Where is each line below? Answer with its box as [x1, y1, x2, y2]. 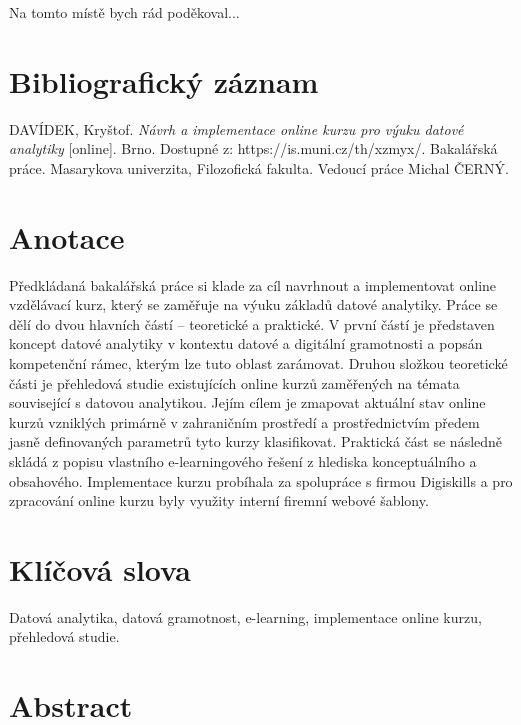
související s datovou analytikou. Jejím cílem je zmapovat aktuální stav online [9, 392, 486, 413]
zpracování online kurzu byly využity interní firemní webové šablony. [9, 490, 429, 511]
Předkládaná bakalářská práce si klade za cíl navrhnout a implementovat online [9, 274, 497, 295]
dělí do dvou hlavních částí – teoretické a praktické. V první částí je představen [9, 313, 495, 334]
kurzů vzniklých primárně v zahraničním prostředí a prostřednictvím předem [9, 411, 480, 432]
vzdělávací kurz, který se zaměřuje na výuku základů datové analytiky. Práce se [9, 294, 498, 315]
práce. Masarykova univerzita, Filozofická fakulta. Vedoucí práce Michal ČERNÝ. [9, 157, 509, 178]
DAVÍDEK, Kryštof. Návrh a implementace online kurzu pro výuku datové [9, 118, 464, 139]
